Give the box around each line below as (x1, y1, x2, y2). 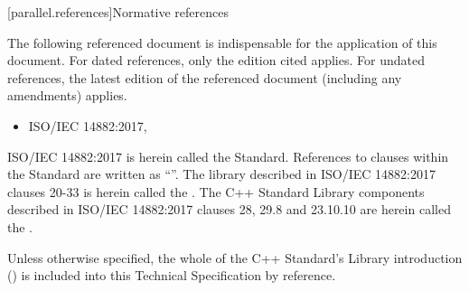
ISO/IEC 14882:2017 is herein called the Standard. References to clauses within (7, 146, 449, 165)
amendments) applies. (7, 86, 127, 105)
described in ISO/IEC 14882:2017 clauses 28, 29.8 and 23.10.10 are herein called (7, 200, 451, 219)
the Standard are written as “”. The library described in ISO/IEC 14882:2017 (7, 164, 436, 183)
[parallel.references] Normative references (7, 3, 229, 21)
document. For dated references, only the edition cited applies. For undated (7, 51, 425, 70)
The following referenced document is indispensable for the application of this (7, 33, 437, 52)
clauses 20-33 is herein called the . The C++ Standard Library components (7, 182, 425, 201)
